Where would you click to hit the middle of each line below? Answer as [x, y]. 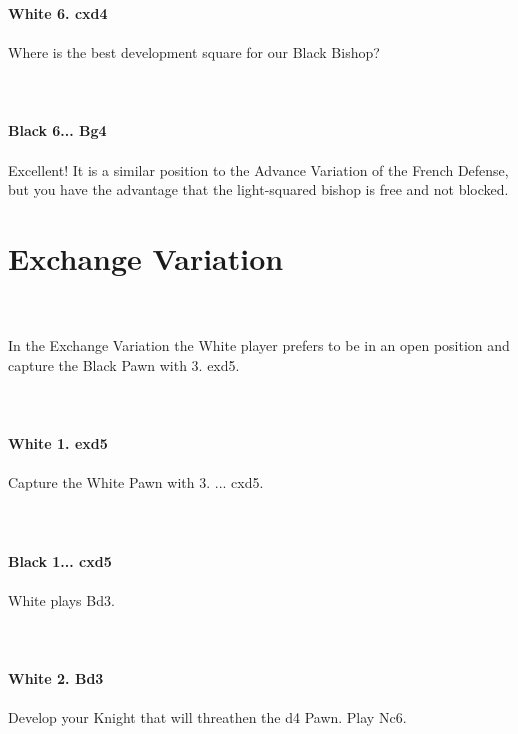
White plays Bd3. [61, 599]
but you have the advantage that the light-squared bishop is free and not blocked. [258, 189]
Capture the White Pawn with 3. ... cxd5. [136, 482]
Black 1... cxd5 [60, 560]
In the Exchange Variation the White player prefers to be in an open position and [259, 345]
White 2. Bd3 [56, 678]
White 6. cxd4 [58, 12]
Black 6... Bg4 [57, 130]
